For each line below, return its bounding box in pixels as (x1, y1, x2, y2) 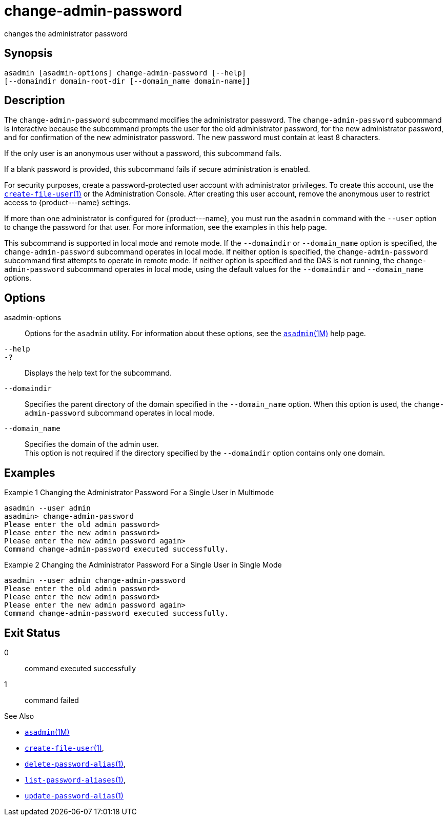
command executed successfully (25, 663, 136, 673)
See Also (4, 711, 34, 720)
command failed (25, 695, 79, 705)
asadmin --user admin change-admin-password (4, 576, 186, 585)
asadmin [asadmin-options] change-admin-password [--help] (4, 68, 247, 77)
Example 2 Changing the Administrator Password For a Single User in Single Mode (4, 560, 282, 570)
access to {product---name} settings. (4, 198, 131, 207)
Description (4, 94, 65, 107)
